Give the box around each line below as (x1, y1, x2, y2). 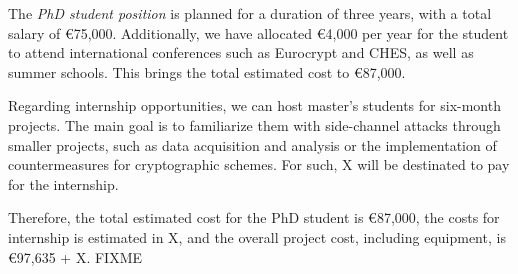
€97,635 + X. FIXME (8, 246, 143, 267)
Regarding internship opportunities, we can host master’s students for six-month (8, 95, 501, 116)
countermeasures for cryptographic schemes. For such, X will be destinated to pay (8, 154, 510, 175)
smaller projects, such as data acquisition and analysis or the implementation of (8, 134, 497, 155)
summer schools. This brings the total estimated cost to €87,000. (8, 61, 406, 82)
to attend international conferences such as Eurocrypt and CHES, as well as (8, 42, 474, 63)
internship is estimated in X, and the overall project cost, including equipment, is (8, 226, 506, 247)
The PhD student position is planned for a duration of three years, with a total (8, 3, 492, 23)
